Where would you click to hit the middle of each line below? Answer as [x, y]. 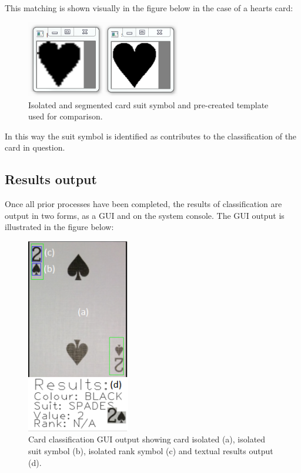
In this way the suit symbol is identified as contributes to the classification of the [151, 136]
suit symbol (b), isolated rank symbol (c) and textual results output [151, 451]
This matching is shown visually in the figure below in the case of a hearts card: [149, 8]
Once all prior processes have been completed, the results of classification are [143, 204]
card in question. [35, 147]
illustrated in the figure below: [59, 227]
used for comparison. [66, 116]
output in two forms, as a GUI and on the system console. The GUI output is [145, 215]
